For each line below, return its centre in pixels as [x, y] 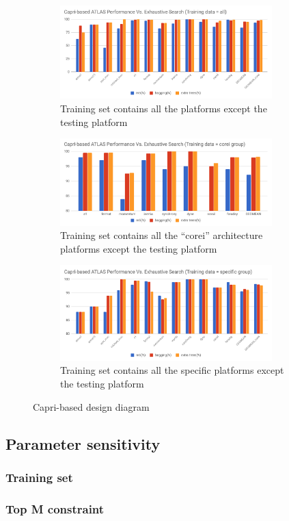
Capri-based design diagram [91, 406]
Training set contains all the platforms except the [164, 109]
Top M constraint [55, 508]
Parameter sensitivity [83, 443]
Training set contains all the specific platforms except [172, 370]
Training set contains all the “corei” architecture [162, 235]
